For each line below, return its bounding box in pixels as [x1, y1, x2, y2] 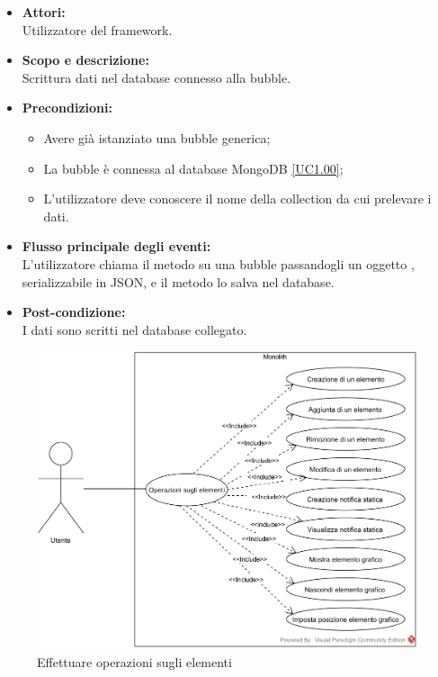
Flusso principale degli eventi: [22, 237, 211, 256]
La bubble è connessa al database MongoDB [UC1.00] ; [43, 158, 344, 177]
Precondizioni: [22, 98, 112, 117]
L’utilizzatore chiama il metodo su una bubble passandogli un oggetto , [22, 254, 415, 273]
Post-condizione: [22, 302, 126, 321]
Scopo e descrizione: [22, 50, 149, 69]
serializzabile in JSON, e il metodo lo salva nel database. [22, 272, 335, 291]
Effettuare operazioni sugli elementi [37, 652, 232, 671]
